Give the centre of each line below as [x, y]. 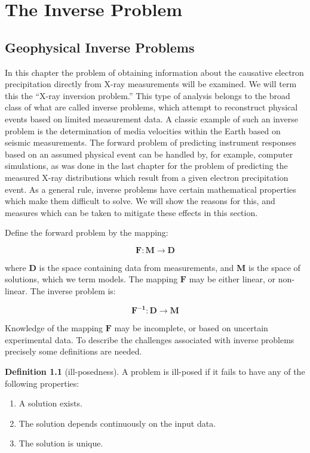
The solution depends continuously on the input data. [117, 423]
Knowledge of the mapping [54, 328]
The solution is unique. [61, 443]
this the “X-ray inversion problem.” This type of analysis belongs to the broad [148, 95]
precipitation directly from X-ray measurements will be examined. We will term [151, 84]
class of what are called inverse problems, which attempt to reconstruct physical [151, 107]
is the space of [274, 267]
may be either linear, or [232, 279]
